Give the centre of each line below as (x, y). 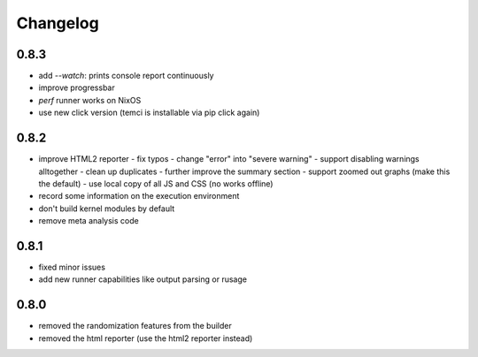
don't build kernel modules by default (107, 209)
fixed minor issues (72, 267)
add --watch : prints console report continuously (126, 76)
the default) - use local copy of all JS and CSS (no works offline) (156, 183)
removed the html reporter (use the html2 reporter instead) (146, 338)
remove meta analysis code (89, 221)
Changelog (58, 23)
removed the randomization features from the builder (135, 326)
